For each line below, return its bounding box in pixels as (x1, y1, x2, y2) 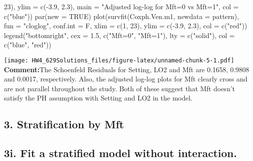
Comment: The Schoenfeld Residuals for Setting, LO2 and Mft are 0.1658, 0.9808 (4, 64, 250, 74)
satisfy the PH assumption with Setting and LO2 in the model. (4, 93, 193, 103)
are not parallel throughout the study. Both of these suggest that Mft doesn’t (4, 83, 235, 93)
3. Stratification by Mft (4, 117, 124, 132)
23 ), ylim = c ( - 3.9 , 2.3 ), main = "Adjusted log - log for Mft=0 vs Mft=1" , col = (4, 1, 239, 11)
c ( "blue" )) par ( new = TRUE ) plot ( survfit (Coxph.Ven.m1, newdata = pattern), (4, 11, 239, 21)
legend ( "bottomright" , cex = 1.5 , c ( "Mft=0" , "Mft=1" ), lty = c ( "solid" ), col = (4, 30, 235, 40)
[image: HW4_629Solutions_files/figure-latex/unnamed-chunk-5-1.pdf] (4, 57, 234, 64)
